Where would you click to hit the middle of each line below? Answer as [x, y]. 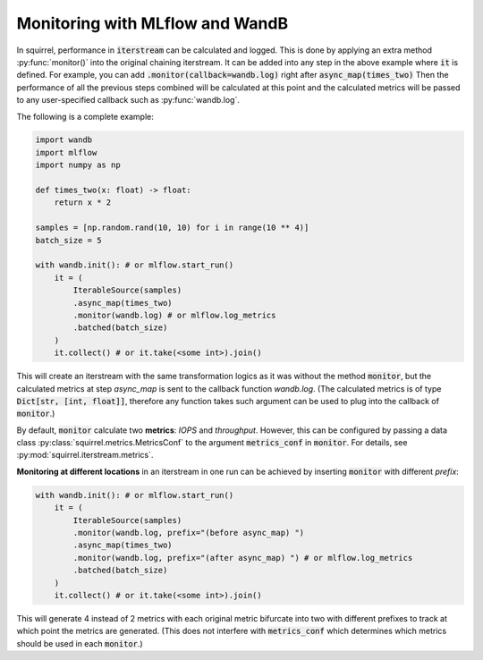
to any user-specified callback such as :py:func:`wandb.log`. [128, 100]
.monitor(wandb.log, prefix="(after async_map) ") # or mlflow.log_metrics [243, 558]
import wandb [64, 140]
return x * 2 [83, 203]
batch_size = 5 [68, 240]
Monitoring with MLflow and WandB [153, 23]
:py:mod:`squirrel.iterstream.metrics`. [85, 455]
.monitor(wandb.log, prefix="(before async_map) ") [189, 533]
